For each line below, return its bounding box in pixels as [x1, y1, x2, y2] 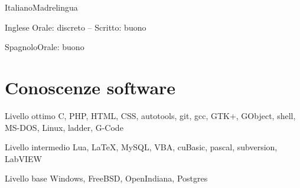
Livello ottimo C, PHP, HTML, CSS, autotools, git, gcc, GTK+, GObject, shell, [5, 109, 296, 121]
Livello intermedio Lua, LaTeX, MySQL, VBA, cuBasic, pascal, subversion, [5, 141, 278, 153]
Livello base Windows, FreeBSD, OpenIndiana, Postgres [5, 172, 208, 184]
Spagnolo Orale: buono [5, 41, 84, 53]
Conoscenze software [5, 75, 176, 99]
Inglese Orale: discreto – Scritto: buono [5, 21, 146, 33]
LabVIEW [5, 152, 43, 164]
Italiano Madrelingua [5, 1, 78, 13]
